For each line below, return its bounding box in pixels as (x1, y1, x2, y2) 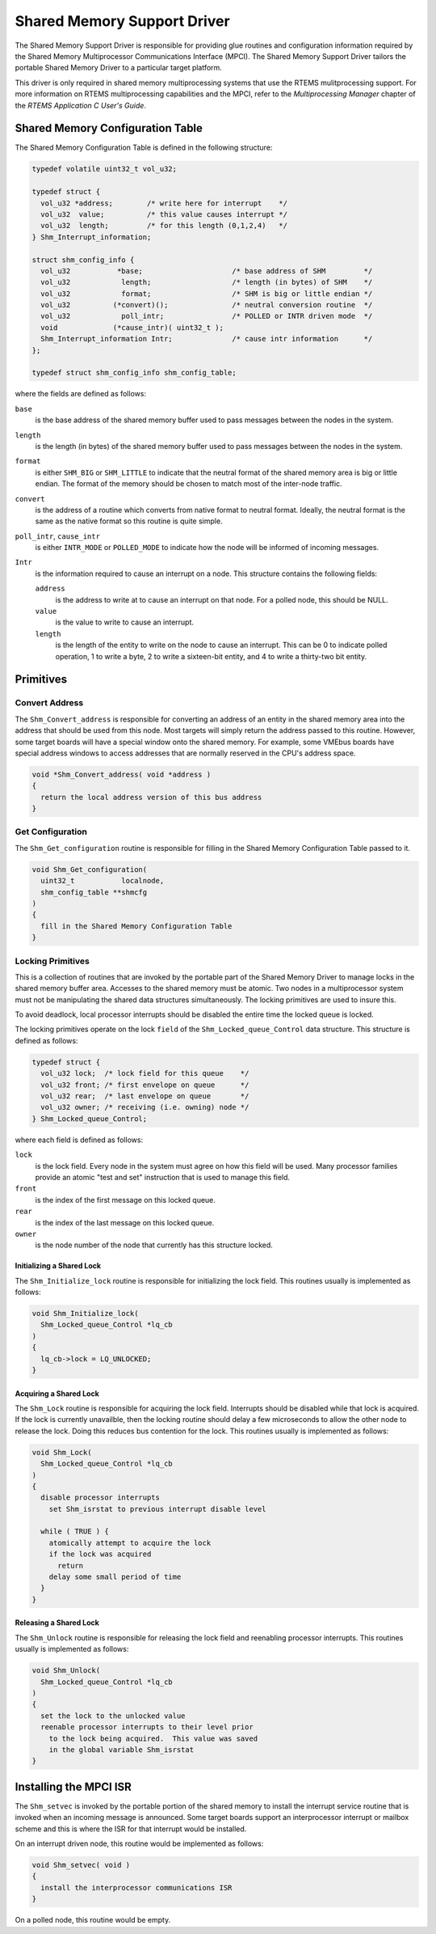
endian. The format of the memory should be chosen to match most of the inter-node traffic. (35, 479, 342, 489)
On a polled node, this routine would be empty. (15, 1915, 171, 1925)
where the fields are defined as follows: (15, 389, 147, 399)
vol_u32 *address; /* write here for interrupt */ (40, 198, 288, 208)
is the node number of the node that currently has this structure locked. (35, 1240, 274, 1250)
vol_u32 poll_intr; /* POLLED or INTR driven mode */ (40, 311, 373, 321)
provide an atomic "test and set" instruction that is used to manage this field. (35, 1172, 291, 1182)
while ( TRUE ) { (40, 1527, 109, 1536)
